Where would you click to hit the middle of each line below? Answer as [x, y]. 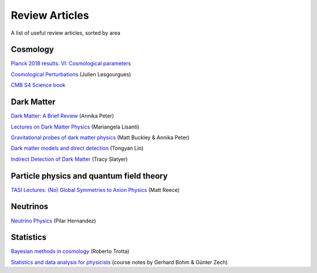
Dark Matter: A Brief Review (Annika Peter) [63, 116]
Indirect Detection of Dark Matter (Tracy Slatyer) [69, 159]
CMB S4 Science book [38, 85]
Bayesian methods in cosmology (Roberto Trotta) [70, 251]
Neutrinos [30, 206]
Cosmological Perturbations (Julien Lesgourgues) [71, 74]
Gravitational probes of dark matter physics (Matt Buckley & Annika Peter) [100, 137]
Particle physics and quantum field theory [89, 176]
